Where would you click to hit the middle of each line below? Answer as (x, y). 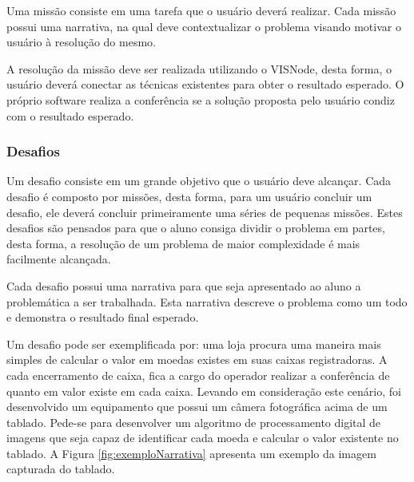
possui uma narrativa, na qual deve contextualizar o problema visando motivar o (204, 26)
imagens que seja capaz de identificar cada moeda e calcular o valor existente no (203, 438)
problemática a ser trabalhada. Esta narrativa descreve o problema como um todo (207, 301)
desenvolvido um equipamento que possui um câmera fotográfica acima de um (197, 407)
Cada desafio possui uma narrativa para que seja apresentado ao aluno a (184, 285)
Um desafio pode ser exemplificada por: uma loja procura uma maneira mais (194, 344)
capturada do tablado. (61, 469)
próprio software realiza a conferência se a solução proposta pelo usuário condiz (201, 99)
